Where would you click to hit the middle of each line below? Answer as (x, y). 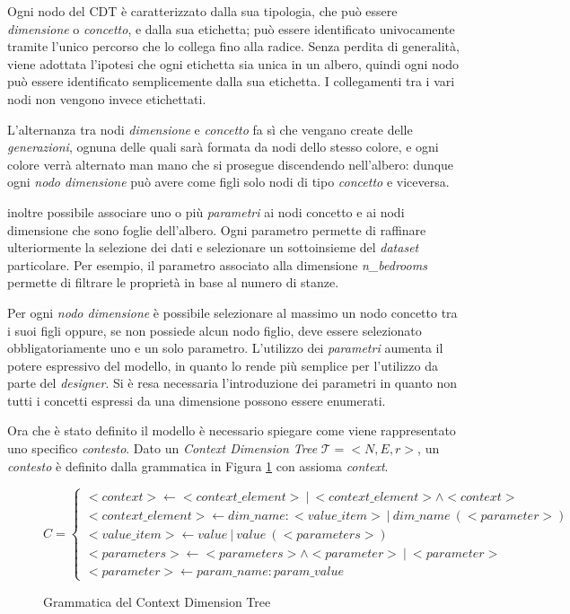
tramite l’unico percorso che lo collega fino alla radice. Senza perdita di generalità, (233, 46)
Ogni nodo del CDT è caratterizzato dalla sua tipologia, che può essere (202, 11)
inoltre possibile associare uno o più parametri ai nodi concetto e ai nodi (206, 211)
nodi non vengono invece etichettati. (107, 98)
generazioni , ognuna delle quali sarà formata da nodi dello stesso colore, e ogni (223, 147)
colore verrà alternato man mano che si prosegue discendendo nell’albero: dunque (231, 164)
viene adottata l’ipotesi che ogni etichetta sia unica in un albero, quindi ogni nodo (233, 63)
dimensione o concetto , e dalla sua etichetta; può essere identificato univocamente (231, 28)
